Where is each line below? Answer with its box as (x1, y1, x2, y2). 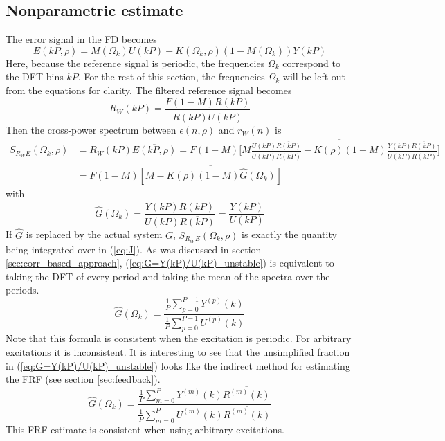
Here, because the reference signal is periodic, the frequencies (6, 55, 265, 70)
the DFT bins (6, 69, 64, 84)
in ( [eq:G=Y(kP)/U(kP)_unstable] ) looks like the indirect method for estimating (6, 358, 350, 372)
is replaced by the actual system (26, 227, 163, 242)
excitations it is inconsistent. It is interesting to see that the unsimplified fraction (6, 345, 350, 359)
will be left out (282, 69, 346, 84)
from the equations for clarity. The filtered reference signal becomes (6, 82, 292, 97)
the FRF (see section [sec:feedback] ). (6, 372, 161, 386)
